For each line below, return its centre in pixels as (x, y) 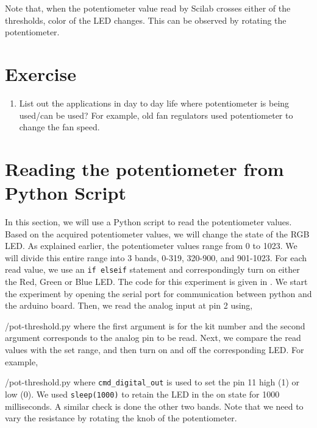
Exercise (41, 73)
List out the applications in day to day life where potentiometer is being (154, 103)
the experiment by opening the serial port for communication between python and (158, 293)
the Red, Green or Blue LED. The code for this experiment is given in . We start (156, 282)
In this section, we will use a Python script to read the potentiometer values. (148, 222)
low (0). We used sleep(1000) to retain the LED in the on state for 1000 (142, 394)
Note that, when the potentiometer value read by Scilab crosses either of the (148, 8)
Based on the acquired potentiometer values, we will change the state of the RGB (157, 233)
